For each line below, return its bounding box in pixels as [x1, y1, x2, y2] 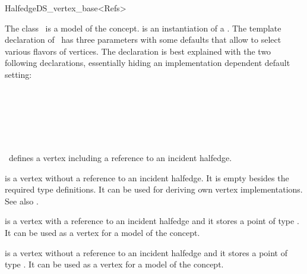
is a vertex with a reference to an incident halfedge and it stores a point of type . [5, 215, 299, 227]
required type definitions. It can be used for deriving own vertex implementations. [5, 183, 303, 196]
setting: [5, 68, 32, 80]
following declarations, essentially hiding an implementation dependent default [5, 56, 290, 69]
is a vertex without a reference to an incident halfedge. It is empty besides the [5, 171, 289, 184]
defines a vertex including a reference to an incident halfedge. [8, 151, 232, 163]
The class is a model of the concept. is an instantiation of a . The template [5, 21, 281, 34]
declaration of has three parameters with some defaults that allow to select [5, 33, 281, 46]
